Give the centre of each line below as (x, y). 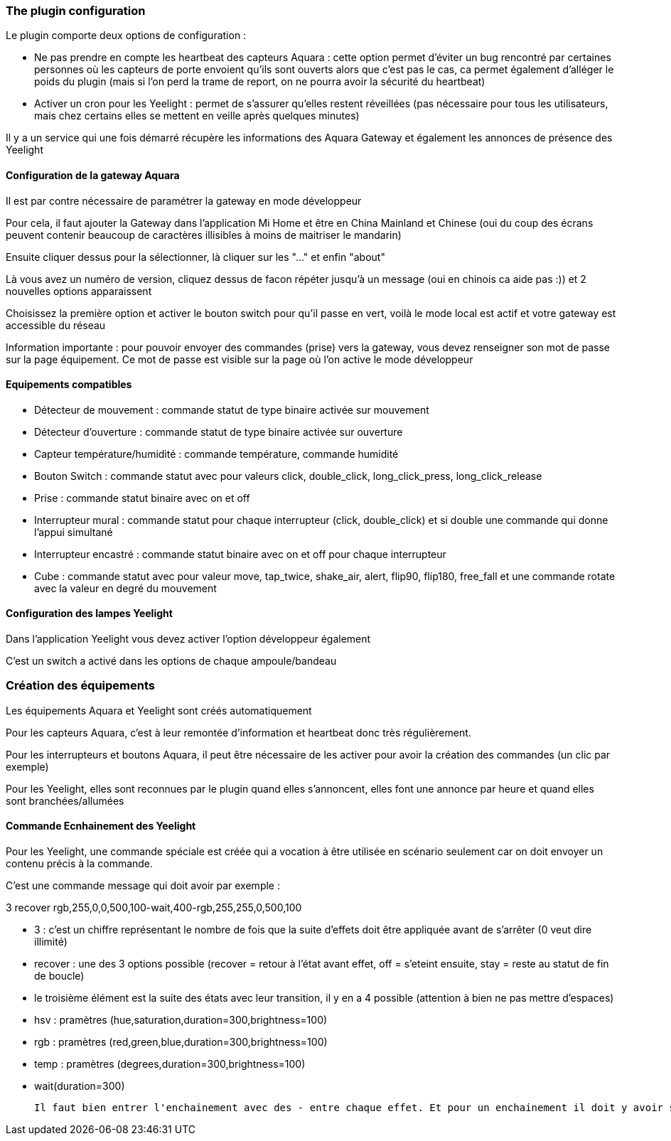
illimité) (51, 942)
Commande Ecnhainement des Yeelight (101, 826)
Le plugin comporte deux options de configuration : (126, 36)
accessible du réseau (56, 325)
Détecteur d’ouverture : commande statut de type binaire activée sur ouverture (219, 432)
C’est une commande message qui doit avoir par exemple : (143, 885)
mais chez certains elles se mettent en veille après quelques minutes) (197, 116)
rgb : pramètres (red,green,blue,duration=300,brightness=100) (181, 1042)
